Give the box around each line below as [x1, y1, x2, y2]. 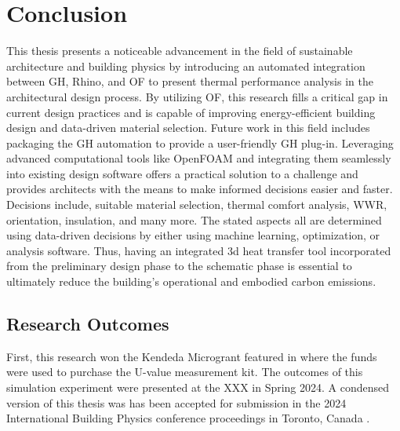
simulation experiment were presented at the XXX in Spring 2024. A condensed [6, 379, 390, 396]
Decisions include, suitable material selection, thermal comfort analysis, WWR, [6, 196, 387, 213]
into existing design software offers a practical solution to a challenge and [6, 165, 358, 181]
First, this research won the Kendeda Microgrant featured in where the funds [6, 348, 377, 364]
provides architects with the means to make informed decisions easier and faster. [6, 181, 393, 197]
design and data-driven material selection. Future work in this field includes [6, 119, 370, 136]
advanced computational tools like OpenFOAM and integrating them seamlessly [6, 150, 391, 166]
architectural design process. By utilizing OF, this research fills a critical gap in [6, 88, 388, 104]
